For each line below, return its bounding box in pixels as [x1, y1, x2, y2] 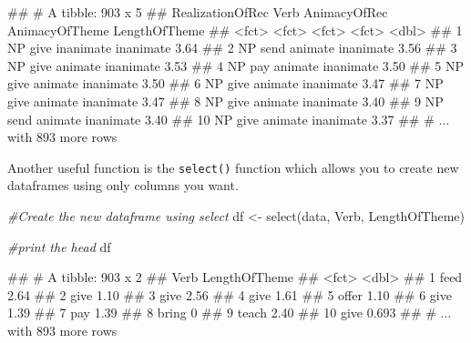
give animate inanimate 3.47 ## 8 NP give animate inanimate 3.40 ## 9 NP [7, 91, 444, 110]
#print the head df [7, 237, 111, 256]
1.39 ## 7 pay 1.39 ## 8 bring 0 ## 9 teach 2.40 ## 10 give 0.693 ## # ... [7, 303, 452, 322]
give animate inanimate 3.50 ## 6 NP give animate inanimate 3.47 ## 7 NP [7, 74, 444, 93]
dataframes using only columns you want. [7, 176, 239, 195]
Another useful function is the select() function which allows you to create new [7, 157, 459, 177]
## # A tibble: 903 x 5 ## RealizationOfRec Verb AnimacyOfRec [7, 3, 388, 21]
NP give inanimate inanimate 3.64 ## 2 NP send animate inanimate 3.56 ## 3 [7, 38, 457, 57]
